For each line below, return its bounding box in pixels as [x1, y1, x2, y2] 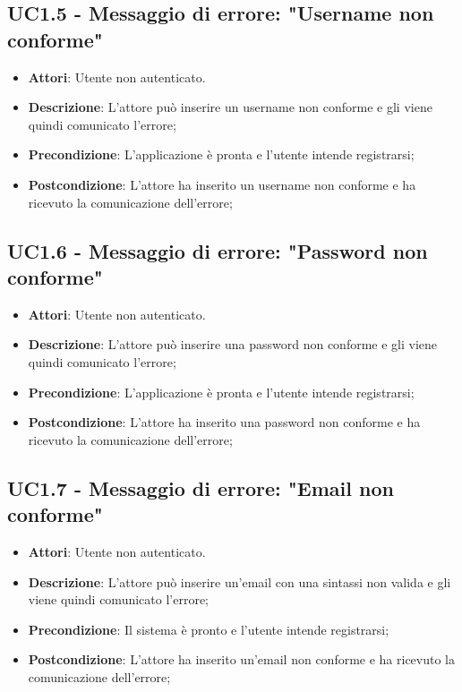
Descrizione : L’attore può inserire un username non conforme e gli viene [28, 98, 432, 116]
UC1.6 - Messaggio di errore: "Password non [7, 236, 428, 264]
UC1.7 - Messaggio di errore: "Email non [7, 474, 394, 501]
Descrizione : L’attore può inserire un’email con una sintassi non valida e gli [28, 572, 451, 591]
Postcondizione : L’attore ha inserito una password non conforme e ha [28, 413, 421, 431]
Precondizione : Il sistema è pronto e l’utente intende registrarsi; [28, 619, 389, 638]
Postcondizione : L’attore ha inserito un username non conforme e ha [28, 175, 416, 193]
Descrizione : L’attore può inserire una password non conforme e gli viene [28, 335, 438, 354]
